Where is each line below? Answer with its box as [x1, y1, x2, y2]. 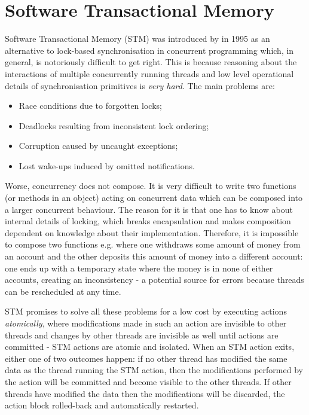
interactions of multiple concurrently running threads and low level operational [5, 67, 294, 80]
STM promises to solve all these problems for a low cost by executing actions [5, 305, 287, 318]
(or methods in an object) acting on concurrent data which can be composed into [5, 191, 303, 204]
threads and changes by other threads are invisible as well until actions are [5, 328, 279, 341]
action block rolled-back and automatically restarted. [5, 399, 199, 411]
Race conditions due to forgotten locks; [19, 99, 162, 112]
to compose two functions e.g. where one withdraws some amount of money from [5, 238, 301, 251]
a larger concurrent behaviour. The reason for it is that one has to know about [5, 203, 293, 215]
